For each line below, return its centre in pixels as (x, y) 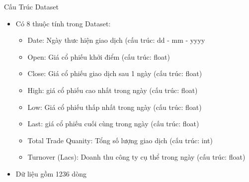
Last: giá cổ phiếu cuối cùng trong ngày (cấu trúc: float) (113, 124)
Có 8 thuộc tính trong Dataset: (63, 23)
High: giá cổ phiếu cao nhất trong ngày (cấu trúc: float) (113, 90)
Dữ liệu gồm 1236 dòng (51, 173)
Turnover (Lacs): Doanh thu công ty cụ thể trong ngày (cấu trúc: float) (136, 157)
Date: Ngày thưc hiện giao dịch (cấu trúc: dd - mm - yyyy (116, 40)
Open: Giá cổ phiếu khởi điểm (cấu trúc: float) (99, 56)
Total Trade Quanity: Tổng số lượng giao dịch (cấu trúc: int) (120, 140)
